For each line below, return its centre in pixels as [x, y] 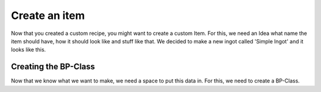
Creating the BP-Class [53, 67]
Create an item [48, 15]
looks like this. [29, 50]
